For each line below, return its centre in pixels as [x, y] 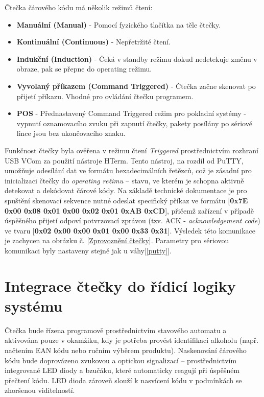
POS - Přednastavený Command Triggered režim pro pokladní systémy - [131, 113]
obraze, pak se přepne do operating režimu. [84, 69]
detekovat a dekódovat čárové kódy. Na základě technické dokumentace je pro [126, 190]
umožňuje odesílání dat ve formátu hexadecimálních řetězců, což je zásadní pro [128, 170]
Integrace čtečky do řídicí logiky [120, 285]
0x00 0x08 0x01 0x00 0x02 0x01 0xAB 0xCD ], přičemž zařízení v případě [129, 210]
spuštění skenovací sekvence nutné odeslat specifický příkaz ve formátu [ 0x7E [126, 200]
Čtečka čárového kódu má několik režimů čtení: [79, 7]
